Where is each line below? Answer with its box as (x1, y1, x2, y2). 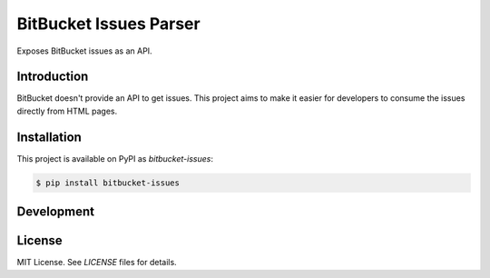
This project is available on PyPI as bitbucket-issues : (16, 153, 213, 164)
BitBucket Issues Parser (16, 14, 201, 34)
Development (16, 204, 95, 220)
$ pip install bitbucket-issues (35, 177, 181, 188)
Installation (16, 129, 82, 144)
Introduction (16, 69, 89, 84)
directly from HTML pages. (16, 105, 118, 116)
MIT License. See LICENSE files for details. (16, 257, 177, 268)
